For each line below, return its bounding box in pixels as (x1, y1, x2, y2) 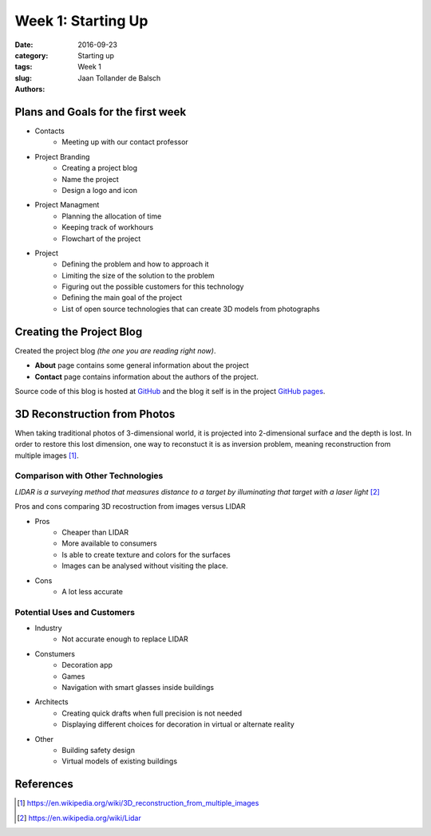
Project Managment (34, 200, 100, 210)
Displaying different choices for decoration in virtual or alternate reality (61, 720, 295, 729)
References (14, 778, 73, 791)
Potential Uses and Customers (14, 606, 136, 617)
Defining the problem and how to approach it (61, 259, 209, 269)
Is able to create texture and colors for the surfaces (61, 550, 231, 559)
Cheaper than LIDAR (61, 527, 129, 537)
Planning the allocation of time (61, 211, 162, 221)
